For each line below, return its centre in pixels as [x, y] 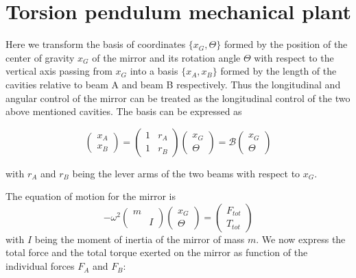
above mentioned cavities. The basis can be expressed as [124, 111]
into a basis [154, 71]
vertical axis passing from [59, 71]
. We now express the [301, 239]
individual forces [40, 266]
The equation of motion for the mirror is [91, 196]
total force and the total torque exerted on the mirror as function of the [157, 252]
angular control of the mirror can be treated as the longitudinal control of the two [178, 98]
